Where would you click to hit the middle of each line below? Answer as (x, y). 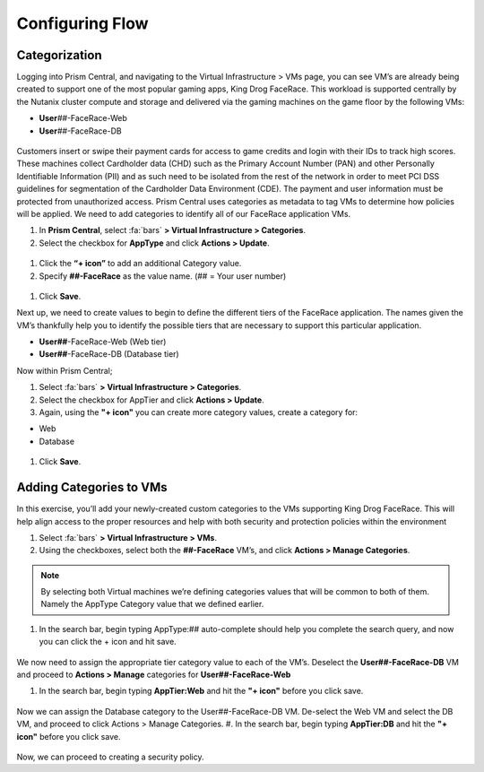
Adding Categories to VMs (92, 487)
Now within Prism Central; (65, 370)
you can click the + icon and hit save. (108, 642)
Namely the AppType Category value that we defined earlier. (152, 604)
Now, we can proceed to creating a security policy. (111, 757)
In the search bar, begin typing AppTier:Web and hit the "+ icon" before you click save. (201, 691)
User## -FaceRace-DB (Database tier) (109, 354)
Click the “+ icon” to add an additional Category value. (140, 264)
